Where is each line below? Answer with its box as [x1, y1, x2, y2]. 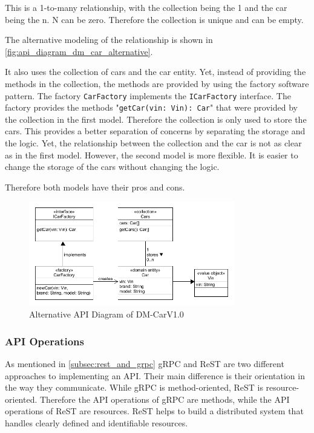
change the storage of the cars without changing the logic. [5, 160, 220, 173]
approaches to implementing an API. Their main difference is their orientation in [5, 369, 305, 382]
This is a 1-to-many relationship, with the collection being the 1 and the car [5, 1, 287, 13]
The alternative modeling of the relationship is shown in [5, 33, 213, 46]
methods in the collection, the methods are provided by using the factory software [5, 77, 309, 90]
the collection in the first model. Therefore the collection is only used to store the [5, 112, 307, 125]
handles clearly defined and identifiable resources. [5, 416, 188, 429]
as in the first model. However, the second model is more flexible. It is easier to [5, 148, 298, 161]
